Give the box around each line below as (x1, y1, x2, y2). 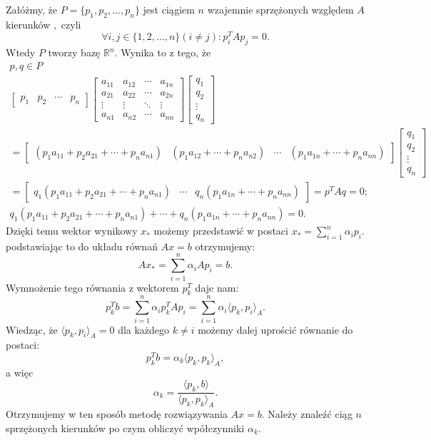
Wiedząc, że (6, 322, 58, 337)
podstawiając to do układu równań (6, 238, 158, 253)
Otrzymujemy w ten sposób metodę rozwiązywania (6, 406, 228, 421)
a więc (6, 364, 34, 379)
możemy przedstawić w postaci (153, 223, 288, 238)
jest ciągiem (143, 2, 195, 16)
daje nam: (195, 280, 239, 295)
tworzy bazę (48, 45, 101, 60)
